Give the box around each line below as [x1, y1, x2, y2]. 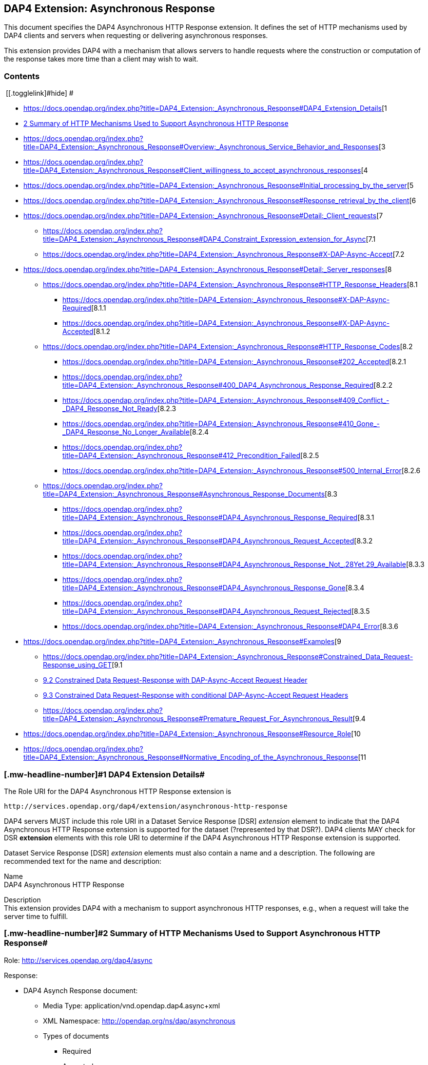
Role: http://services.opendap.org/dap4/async [4, 956, 153, 964]
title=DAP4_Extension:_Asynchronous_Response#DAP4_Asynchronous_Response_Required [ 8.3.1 [62, 513, 374, 522]
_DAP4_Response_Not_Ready [62, 404, 157, 413]
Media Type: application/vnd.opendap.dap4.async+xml [43, 1001, 220, 1010]
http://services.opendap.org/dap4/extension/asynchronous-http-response [4, 802, 288, 810]
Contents [4, 71, 40, 81]
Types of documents [43, 1031, 109, 1040]
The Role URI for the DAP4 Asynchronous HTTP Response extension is [4, 787, 232, 795]
